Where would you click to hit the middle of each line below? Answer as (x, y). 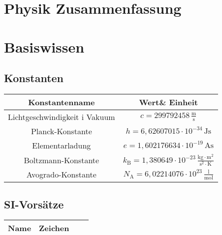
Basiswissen (44, 46)
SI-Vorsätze (34, 204)
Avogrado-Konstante (61, 175)
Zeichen (54, 228)
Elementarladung (62, 145)
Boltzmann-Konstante (62, 160)
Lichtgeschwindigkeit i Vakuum (62, 117)
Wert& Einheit (168, 102)
